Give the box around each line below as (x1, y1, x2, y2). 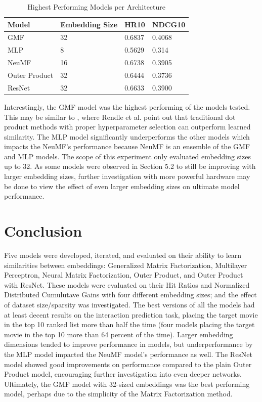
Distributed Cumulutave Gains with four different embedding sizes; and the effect (4, 289, 257, 300)
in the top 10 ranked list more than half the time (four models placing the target (4, 319, 255, 330)
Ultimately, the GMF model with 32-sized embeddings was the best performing (4, 378, 250, 389)
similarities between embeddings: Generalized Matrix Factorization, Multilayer (4, 259, 247, 270)
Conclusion (4, 220, 82, 241)
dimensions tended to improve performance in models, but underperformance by (4, 339, 253, 349)
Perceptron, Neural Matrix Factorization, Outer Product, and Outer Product (4, 270, 243, 280)
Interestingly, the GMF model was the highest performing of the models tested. (4, 101, 250, 112)
